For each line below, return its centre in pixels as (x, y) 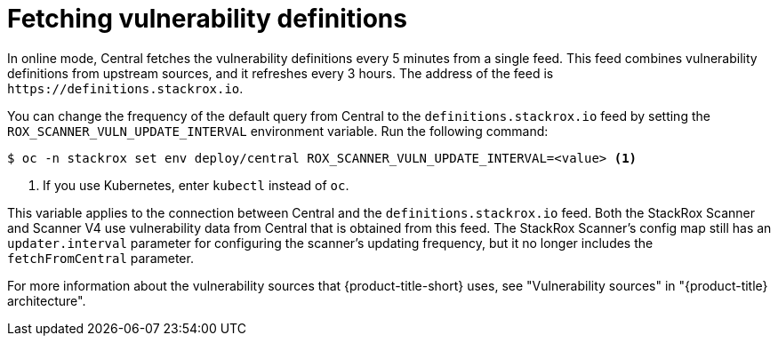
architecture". (47, 300)
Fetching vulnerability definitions (207, 19)
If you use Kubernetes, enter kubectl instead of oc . (196, 185)
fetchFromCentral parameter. (100, 258)
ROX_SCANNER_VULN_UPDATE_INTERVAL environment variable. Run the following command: (278, 131)
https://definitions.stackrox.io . (125, 88)
